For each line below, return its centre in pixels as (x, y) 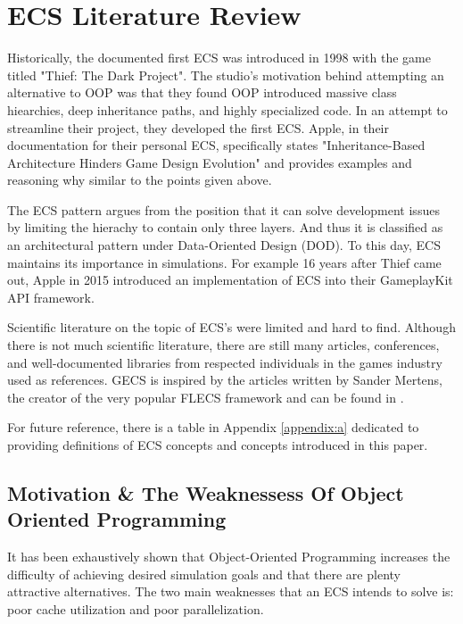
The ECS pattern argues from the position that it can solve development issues (223, 209)
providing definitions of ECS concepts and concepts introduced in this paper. (218, 445)
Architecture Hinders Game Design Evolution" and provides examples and (210, 162)
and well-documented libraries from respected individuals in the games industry (225, 362)
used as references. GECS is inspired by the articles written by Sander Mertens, (225, 380)
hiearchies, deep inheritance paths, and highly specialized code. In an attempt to (227, 109)
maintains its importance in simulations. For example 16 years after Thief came (224, 262)
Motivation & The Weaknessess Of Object (206, 492)
